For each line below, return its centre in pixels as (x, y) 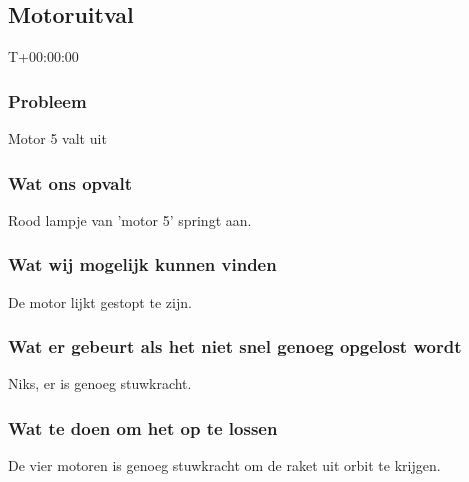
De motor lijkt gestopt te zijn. (100, 301)
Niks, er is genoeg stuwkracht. (100, 383)
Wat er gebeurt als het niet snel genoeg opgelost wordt (235, 346)
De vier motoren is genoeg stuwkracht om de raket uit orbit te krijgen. (224, 465)
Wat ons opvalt (70, 182)
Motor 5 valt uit (57, 138)
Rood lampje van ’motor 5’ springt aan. (130, 219)
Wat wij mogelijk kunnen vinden (142, 264)
